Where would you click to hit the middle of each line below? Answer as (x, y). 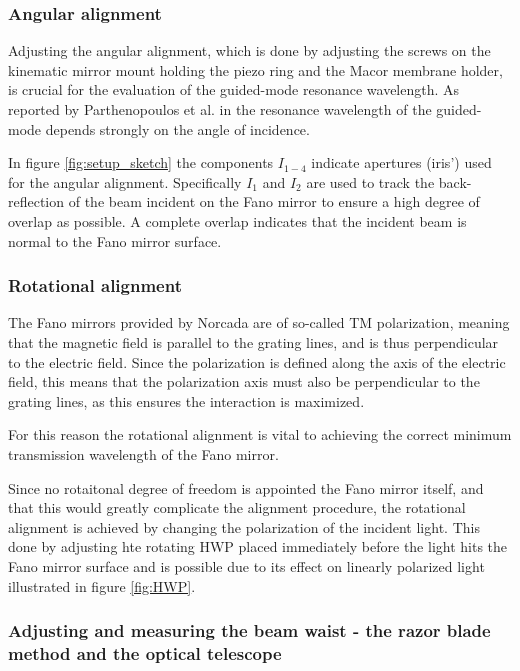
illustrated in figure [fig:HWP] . (102, 585)
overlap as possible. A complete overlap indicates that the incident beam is (237, 220)
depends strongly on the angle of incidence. (177, 128)
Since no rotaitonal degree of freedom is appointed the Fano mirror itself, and (246, 487)
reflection (36, 201)
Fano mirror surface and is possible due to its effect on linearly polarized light (246, 565)
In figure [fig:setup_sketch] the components (141, 162)
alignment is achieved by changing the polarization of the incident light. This (244, 526)
